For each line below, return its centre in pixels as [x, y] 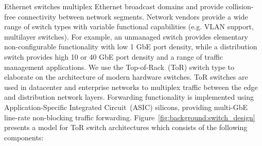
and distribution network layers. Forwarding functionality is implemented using [129, 97]
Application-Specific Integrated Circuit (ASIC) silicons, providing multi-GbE [126, 107]
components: [24, 137]
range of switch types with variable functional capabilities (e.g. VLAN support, [129, 26]
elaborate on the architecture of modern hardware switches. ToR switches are [126, 77]
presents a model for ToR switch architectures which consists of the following [126, 127]
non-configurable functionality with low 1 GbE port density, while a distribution [131, 47]
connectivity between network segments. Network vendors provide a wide [133, 16]
